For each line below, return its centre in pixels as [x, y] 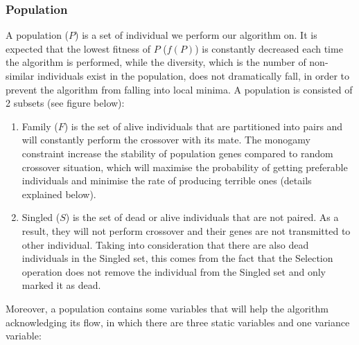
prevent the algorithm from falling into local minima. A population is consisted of [179, 89]
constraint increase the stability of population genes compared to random [177, 153]
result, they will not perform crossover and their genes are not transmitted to [186, 230]
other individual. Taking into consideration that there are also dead [165, 244]
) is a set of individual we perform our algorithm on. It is [196, 35]
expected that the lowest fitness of [78, 48]
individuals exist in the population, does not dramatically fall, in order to [193, 76]
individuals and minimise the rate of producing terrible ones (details [167, 180]
